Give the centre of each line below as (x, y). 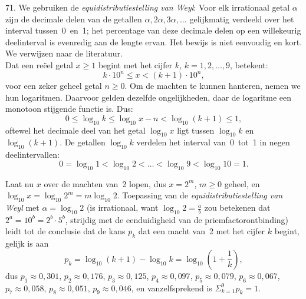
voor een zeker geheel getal (54, 86)
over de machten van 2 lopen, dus (105, 183)
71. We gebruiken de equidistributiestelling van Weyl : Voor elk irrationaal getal (148, 7)
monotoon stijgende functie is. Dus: (69, 109)
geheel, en (242, 183)
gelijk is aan (27, 243)
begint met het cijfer (135, 64)
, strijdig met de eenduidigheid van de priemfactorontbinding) (177, 219)
